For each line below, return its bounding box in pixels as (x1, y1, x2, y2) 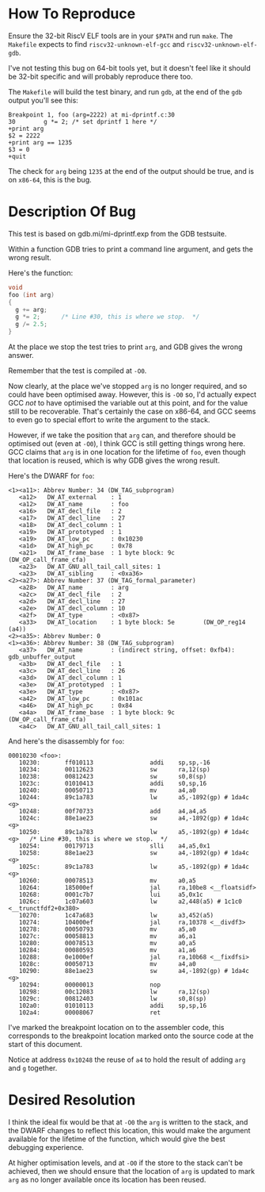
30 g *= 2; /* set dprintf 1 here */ (8, 117, 157, 125)
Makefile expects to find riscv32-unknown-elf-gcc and (8, 39, 185, 48)
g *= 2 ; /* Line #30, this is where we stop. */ (15, 313, 200, 321)
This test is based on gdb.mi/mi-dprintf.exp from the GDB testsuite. (8, 229, 227, 238)
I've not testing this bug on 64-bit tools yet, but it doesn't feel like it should (8, 63, 251, 72)
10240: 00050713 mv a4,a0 (18, 786, 196, 794)
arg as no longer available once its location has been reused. (8, 1175, 206, 1184)
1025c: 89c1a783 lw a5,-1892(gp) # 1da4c (18, 863, 249, 871)
